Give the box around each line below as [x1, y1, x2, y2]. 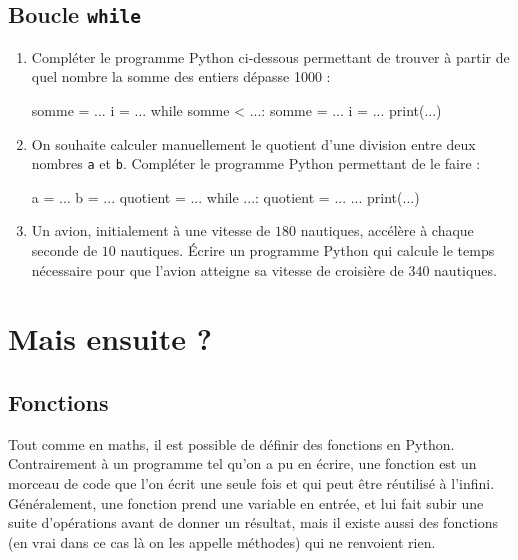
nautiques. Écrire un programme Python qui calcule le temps [120, 240, 495, 260]
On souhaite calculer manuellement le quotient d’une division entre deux [31, 133, 476, 154]
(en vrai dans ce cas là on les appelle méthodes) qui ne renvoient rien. [8, 531, 436, 552]
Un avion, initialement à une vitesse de [31, 220, 271, 241]
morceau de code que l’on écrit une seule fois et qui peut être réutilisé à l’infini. [8, 472, 495, 493]
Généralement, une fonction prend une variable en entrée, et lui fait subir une [8, 492, 484, 513]
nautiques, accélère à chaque [300, 220, 474, 241]
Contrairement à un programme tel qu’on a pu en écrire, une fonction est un [8, 453, 477, 474]
